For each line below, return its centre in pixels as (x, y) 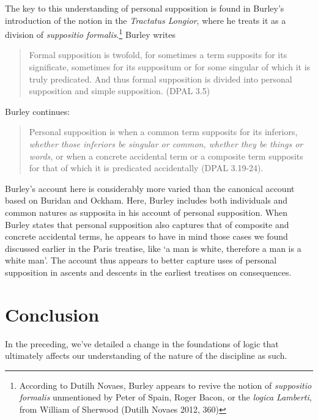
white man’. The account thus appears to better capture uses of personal (141, 260)
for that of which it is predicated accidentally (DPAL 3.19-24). (146, 168)
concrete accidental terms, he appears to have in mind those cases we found (146, 236)
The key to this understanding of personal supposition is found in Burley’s (145, 8)
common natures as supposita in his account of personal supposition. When (146, 212)
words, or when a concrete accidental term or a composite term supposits (166, 156)
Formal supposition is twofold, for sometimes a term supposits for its (158, 55)
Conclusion (52, 314)
